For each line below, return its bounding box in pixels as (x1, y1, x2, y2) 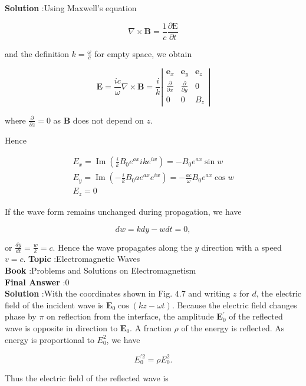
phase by (5, 310, 37, 322)
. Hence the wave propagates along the (52, 241, 192, 253)
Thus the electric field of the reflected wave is (5, 372, 169, 384)
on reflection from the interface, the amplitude (47, 310, 214, 322)
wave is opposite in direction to (5, 321, 118, 334)
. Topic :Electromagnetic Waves (23, 252, 140, 265)
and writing (188, 287, 231, 300)
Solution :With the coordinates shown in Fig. (5, 287, 173, 300)
